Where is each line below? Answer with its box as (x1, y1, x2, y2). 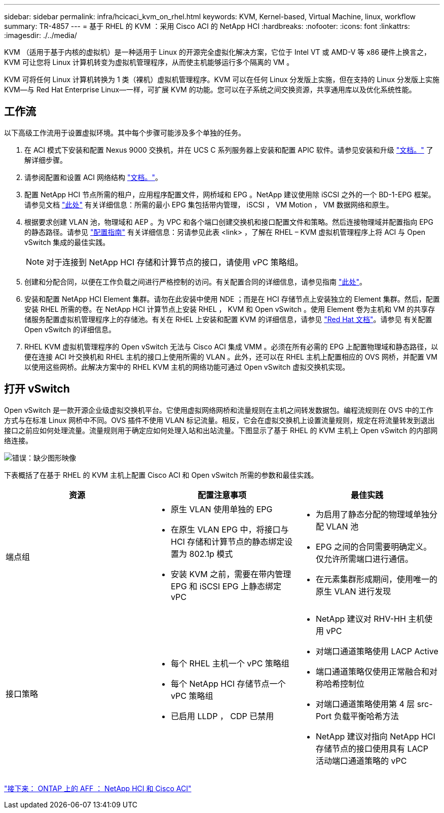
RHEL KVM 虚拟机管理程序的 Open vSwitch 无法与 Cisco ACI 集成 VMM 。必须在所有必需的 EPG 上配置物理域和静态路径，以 (24, 342, 438, 351)
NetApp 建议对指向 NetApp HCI (315, 731, 435, 741)
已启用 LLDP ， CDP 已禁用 (170, 711, 274, 721)
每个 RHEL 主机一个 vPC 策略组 (170, 658, 289, 668)
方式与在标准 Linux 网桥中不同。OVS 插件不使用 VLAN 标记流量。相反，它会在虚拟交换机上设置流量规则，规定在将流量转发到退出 (4, 415, 435, 425)
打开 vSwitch (4, 382, 70, 396)
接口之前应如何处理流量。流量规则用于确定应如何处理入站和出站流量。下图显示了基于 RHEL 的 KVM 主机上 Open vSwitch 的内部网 (4, 426, 438, 435)
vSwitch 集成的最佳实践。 (24, 237, 110, 246)
